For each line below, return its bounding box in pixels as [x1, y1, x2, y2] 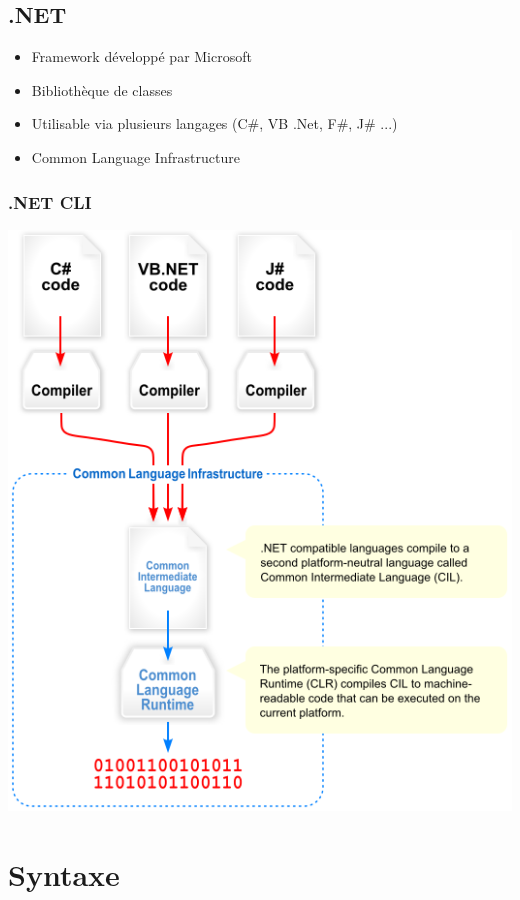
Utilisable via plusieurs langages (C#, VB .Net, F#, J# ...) [31, 113, 398, 134]
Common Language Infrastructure [31, 146, 240, 167]
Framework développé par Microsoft [31, 46, 252, 67]
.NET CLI [8, 189, 92, 214]
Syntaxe [8, 854, 120, 895]
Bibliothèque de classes [31, 79, 173, 100]
